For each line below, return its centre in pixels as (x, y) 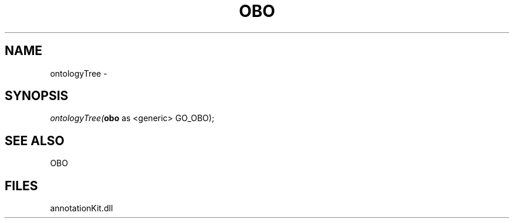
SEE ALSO (35, 140)
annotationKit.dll (82, 208)
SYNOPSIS (37, 96)
